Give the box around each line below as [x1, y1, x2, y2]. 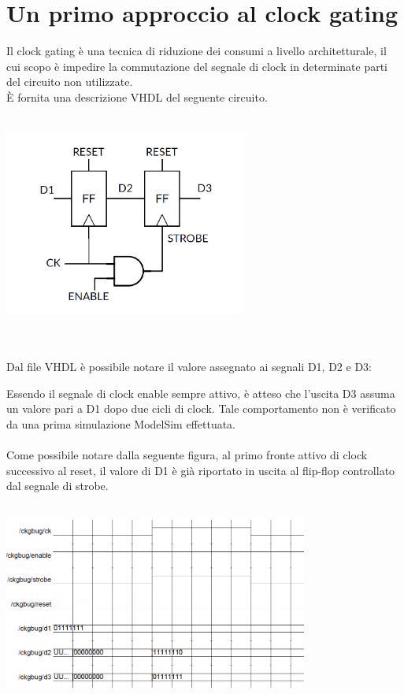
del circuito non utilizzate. [6, 73, 133, 90]
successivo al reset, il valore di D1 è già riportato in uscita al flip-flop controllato [6, 462, 395, 478]
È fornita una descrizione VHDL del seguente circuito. [6, 88, 268, 105]
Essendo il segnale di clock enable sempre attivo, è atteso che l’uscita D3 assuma [6, 384, 395, 401]
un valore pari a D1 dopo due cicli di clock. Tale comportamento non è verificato [6, 400, 396, 417]
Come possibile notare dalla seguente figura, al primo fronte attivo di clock [6, 447, 368, 463]
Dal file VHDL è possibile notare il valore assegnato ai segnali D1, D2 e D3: [6, 358, 372, 375]
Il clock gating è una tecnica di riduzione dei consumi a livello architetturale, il [6, 43, 387, 59]
